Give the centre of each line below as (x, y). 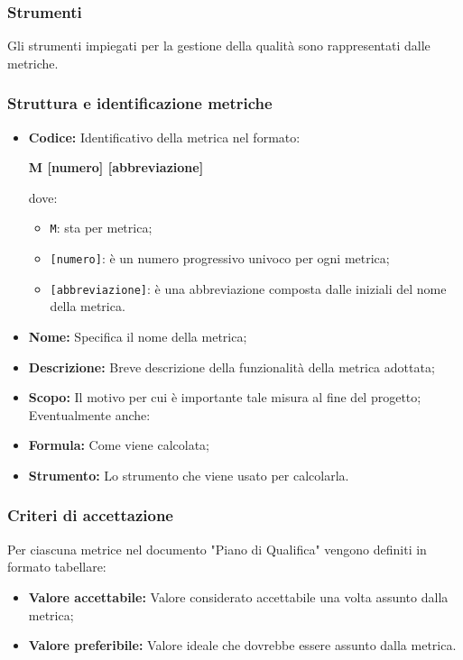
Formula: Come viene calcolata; (119, 445)
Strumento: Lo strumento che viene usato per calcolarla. (189, 475)
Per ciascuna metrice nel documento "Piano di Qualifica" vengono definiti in (217, 549)
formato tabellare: (57, 567)
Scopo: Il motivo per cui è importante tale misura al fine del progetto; (225, 397)
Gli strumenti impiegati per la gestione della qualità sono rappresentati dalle (219, 46)
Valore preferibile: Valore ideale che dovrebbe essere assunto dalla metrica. (242, 645)
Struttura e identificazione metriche (140, 103)
